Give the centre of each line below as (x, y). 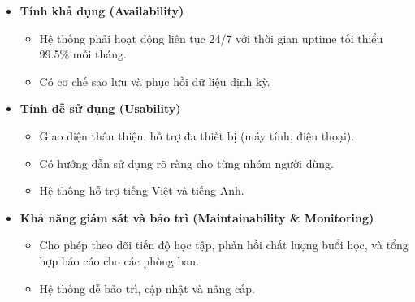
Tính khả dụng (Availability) (102, 11)
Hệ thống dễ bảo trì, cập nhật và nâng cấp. (147, 288)
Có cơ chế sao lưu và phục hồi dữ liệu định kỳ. (155, 81)
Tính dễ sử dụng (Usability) (100, 108)
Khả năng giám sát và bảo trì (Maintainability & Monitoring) (197, 217)
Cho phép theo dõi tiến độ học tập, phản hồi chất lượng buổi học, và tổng (224, 245)
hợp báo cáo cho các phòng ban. (119, 260)
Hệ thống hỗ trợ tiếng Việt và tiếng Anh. (142, 190)
